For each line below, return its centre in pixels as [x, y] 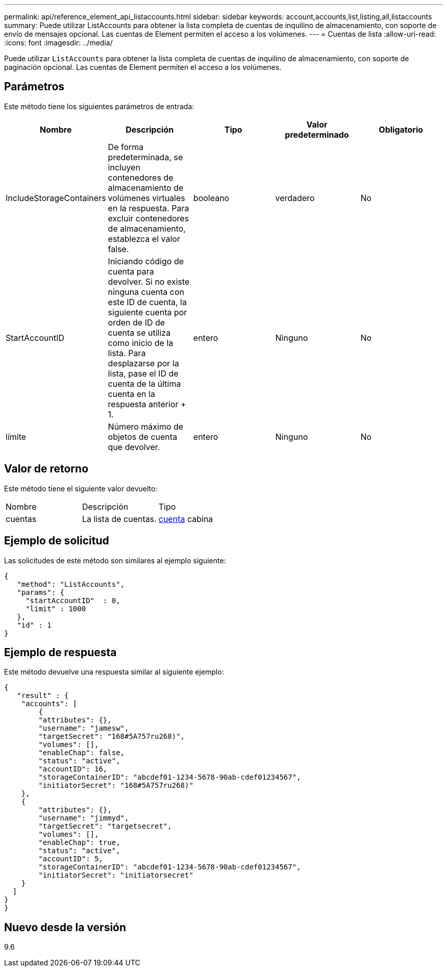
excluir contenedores [148, 218]
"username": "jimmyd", [84, 818]
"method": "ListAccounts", [71, 584]
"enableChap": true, [79, 843]
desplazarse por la [143, 363]
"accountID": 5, [71, 859]
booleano [211, 198]
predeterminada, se [145, 157]
